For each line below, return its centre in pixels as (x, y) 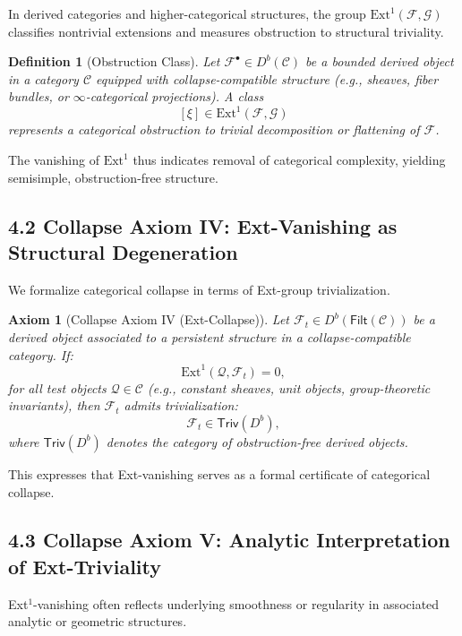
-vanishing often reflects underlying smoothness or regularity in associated (236, 603)
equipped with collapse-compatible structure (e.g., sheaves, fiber (267, 78)
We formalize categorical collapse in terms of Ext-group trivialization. (199, 289)
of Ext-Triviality (85, 566)
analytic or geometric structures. (98, 621)
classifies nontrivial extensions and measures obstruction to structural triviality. (226, 31)
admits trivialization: (181, 405)
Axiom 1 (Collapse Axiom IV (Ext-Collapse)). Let (149, 319)
